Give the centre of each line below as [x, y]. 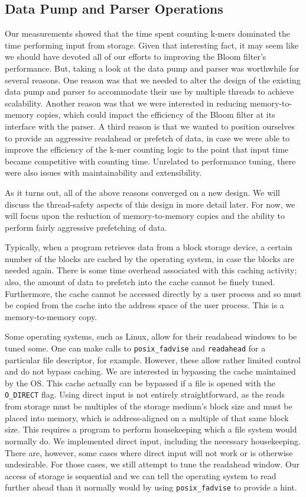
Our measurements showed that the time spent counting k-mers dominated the [148, 33]
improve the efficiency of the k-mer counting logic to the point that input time [147, 149]
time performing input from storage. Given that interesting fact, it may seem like [152, 45]
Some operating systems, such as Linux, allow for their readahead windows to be [151, 336]
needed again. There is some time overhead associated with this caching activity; [151, 270]
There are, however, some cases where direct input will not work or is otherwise [149, 452]
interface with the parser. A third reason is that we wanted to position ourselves [150, 126]
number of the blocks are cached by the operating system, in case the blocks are [150, 258]
